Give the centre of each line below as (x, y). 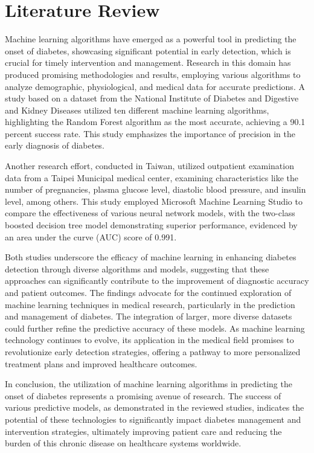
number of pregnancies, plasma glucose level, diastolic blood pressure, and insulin (155, 189)
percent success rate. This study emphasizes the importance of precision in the (150, 133)
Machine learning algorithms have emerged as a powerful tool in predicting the (151, 39)
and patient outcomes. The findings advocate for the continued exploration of (148, 292)
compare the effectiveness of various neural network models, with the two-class (150, 213)
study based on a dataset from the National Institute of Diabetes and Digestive (152, 98)
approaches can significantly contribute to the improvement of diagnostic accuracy (157, 281)
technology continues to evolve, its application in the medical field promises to (149, 340)
